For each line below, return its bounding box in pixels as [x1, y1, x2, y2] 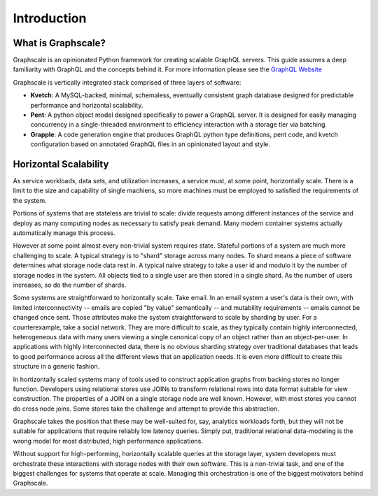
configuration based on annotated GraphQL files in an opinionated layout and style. [30, 140, 271, 148]
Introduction [13, 10, 87, 26]
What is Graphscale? [13, 37, 106, 49]
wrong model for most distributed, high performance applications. [13, 437, 203, 445]
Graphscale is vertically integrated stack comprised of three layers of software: [13, 78, 241, 87]
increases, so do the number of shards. [13, 281, 127, 289]
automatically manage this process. [13, 229, 115, 237]
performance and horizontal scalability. [30, 101, 143, 109]
